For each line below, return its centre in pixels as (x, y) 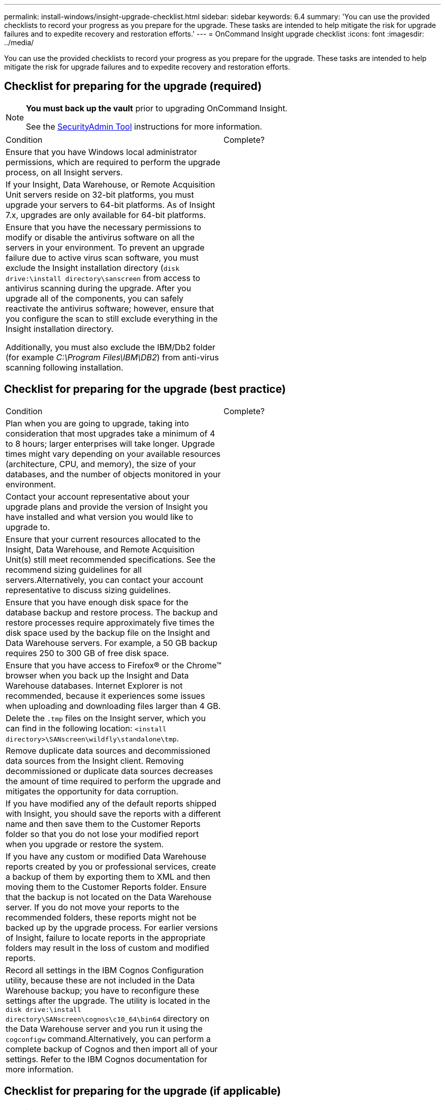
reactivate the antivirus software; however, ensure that (110, 308)
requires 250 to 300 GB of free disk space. (87, 653)
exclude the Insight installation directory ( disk (92, 268)
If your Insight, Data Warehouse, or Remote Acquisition (110, 184)
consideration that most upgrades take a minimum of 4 (110, 433)
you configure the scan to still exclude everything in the (112, 318)
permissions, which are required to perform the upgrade (113, 162)
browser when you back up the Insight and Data (97, 675)
